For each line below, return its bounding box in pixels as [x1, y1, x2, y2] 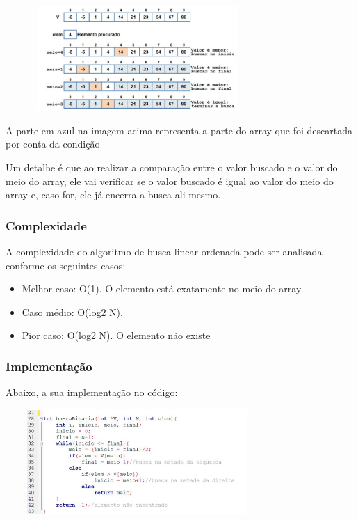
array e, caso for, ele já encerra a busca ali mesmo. [6, 187, 221, 202]
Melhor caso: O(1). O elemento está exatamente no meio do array [22, 281, 302, 296]
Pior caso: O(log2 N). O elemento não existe [22, 328, 211, 342]
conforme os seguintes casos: [6, 258, 126, 272]
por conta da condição [6, 136, 100, 151]
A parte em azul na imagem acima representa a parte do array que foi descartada [6, 123, 352, 137]
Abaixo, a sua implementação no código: [6, 385, 178, 400]
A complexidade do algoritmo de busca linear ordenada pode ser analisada [6, 244, 323, 258]
